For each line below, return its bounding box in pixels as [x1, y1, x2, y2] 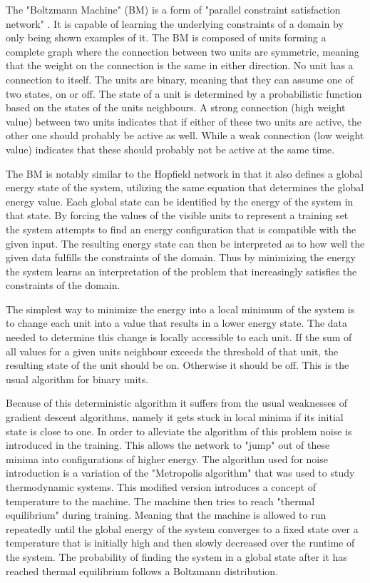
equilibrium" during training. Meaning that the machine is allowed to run [6, 507, 327, 522]
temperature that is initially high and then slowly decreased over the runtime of [6, 535, 355, 550]
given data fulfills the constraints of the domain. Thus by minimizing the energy [6, 250, 356, 265]
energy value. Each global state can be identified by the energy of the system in [6, 193, 354, 208]
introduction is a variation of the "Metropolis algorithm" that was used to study [6, 465, 355, 480]
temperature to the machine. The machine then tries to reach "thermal [6, 493, 315, 508]
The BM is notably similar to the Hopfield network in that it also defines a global [6, 166, 363, 181]
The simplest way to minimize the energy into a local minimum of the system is [6, 301, 355, 316]
